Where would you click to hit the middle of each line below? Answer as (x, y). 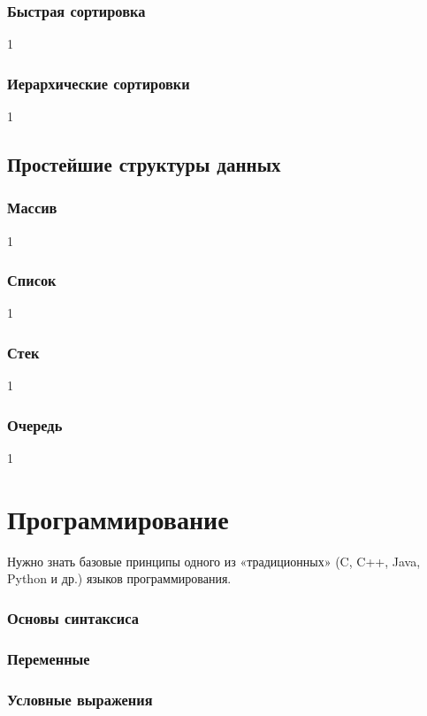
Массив (32, 208)
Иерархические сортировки (99, 83)
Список (32, 280)
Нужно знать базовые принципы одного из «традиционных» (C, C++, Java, (214, 561)
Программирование (118, 518)
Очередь (35, 424)
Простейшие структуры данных (144, 164)
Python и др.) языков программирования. (119, 578)
